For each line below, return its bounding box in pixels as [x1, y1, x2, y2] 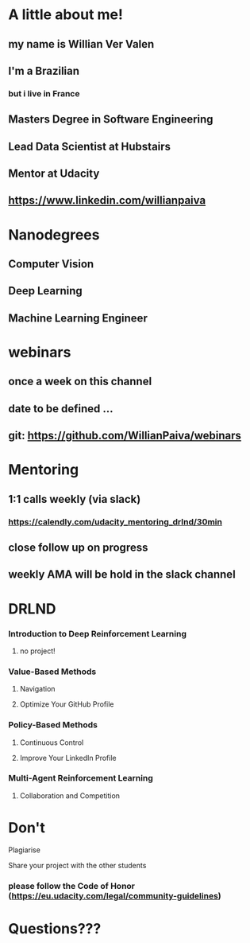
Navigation [19, 684, 56, 694]
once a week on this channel [8, 375, 152, 388]
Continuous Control [19, 738, 84, 747]
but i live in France [8, 88, 80, 99]
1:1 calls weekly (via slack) [8, 492, 141, 506]
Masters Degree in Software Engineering [8, 113, 213, 127]
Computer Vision [8, 257, 94, 271]
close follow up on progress [8, 541, 148, 555]
